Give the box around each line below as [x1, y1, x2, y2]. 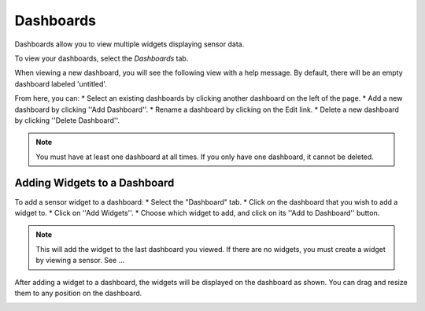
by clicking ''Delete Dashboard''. [14, 115, 120, 125]
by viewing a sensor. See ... [35, 256, 125, 265]
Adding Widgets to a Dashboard [14, 176, 175, 190]
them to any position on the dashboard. [14, 288, 142, 298]
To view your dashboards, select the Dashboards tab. [14, 54, 189, 63]
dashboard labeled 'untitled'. [14, 79, 108, 88]
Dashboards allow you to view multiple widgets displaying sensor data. [14, 39, 245, 49]
